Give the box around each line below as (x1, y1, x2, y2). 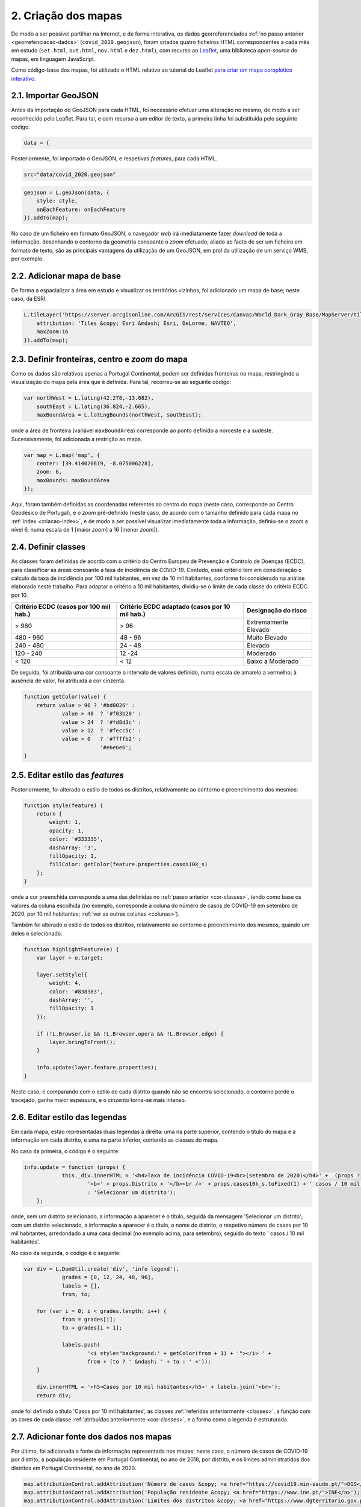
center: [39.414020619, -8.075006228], (36, 460, 155, 467)
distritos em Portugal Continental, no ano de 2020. (11, 1464, 137, 1471)
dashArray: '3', (49, 844, 97, 851)
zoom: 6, (36, 468, 63, 476)
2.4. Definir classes (11, 542, 86, 552)
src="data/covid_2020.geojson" (23, 171, 117, 178)
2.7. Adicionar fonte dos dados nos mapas (11, 1432, 171, 1442)
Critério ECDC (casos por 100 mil (14, 603, 111, 611)
